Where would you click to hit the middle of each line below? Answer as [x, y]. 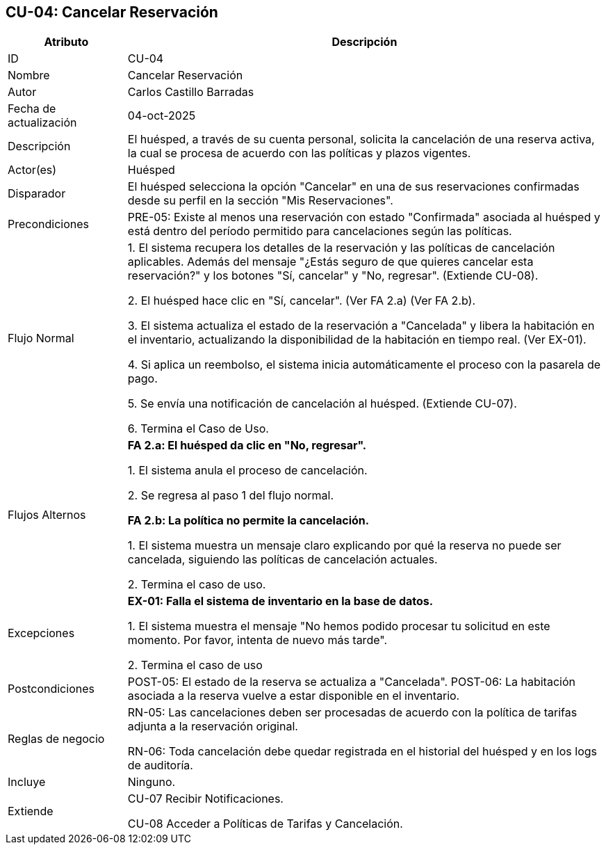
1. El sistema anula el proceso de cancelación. [247, 471]
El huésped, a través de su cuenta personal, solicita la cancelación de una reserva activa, [361, 139]
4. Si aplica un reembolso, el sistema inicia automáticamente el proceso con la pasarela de [364, 365]
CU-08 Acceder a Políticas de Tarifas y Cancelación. [265, 824]
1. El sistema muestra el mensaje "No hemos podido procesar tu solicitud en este [339, 626]
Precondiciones [48, 224]
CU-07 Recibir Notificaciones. [205, 799]
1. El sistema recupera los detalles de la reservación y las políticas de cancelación [341, 248]
